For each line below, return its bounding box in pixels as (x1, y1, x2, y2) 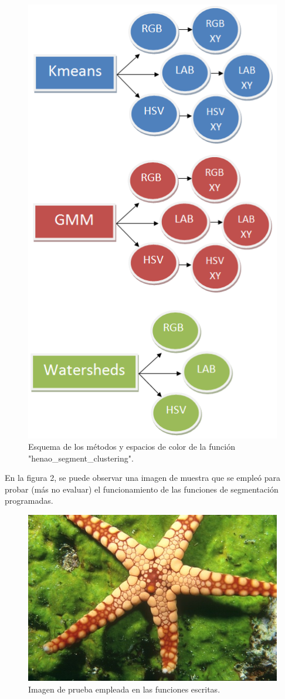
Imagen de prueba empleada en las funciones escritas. (28, 683, 220, 695)
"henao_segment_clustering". (28, 452, 134, 464)
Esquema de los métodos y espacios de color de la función (28, 440, 235, 453)
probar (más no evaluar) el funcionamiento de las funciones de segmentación (5, 483, 279, 495)
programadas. (5, 494, 53, 507)
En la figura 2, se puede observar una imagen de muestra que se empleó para (5, 471, 281, 484)
